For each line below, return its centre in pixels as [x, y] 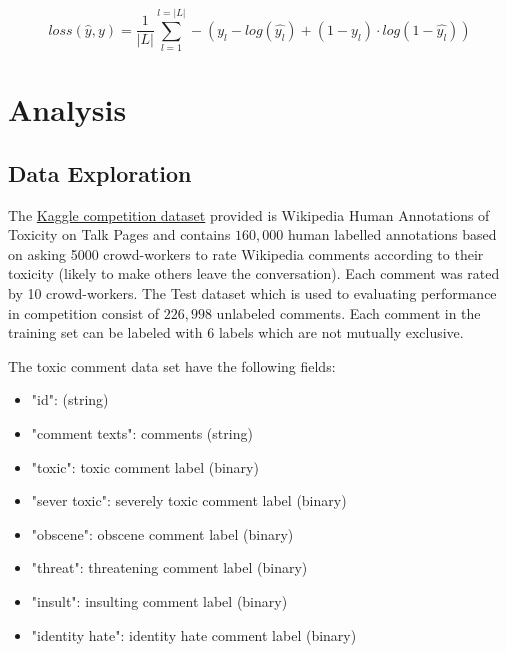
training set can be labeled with [105, 332]
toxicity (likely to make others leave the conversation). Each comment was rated [254, 273]
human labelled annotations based [392, 234]
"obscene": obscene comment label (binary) [162, 533]
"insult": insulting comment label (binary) [159, 601]
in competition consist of [84, 312]
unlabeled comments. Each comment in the [348, 312]
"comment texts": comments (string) [142, 433]
